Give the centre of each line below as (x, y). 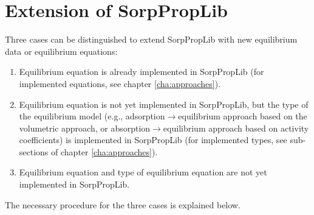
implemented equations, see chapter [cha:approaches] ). (120, 83)
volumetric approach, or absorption (85, 128)
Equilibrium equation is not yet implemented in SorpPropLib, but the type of (164, 104)
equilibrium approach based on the (243, 116)
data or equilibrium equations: (61, 51)
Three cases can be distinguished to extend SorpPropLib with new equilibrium (151, 39)
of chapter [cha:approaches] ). (104, 151)
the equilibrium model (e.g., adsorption (92, 116)
